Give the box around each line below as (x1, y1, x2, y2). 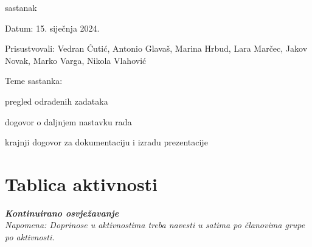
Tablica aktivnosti (5, 171, 158, 196)
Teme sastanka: (5, 74, 63, 87)
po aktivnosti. (5, 231, 55, 243)
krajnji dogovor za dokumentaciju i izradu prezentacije (5, 136, 208, 148)
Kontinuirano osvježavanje (5, 206, 119, 219)
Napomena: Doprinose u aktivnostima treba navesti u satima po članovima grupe (5, 218, 305, 231)
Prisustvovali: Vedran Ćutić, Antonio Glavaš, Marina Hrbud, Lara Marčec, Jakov (5, 42, 308, 55)
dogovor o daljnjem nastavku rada (5, 115, 132, 128)
